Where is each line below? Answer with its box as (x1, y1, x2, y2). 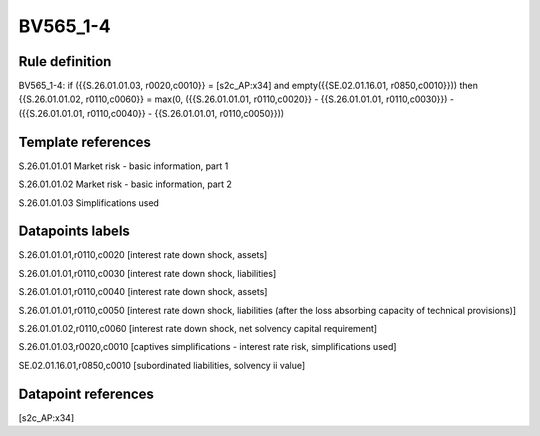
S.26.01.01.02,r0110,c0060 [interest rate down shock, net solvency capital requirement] (18, 323, 378, 334)
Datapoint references (18, 385, 155, 402)
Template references (18, 133, 152, 150)
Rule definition (18, 53, 112, 70)
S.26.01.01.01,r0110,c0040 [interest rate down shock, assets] (18, 286, 268, 298)
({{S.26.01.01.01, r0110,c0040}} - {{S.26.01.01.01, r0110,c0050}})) (18, 107, 285, 119)
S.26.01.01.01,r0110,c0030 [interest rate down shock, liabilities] (18, 267, 277, 279)
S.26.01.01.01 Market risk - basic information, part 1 (18, 160, 229, 172)
